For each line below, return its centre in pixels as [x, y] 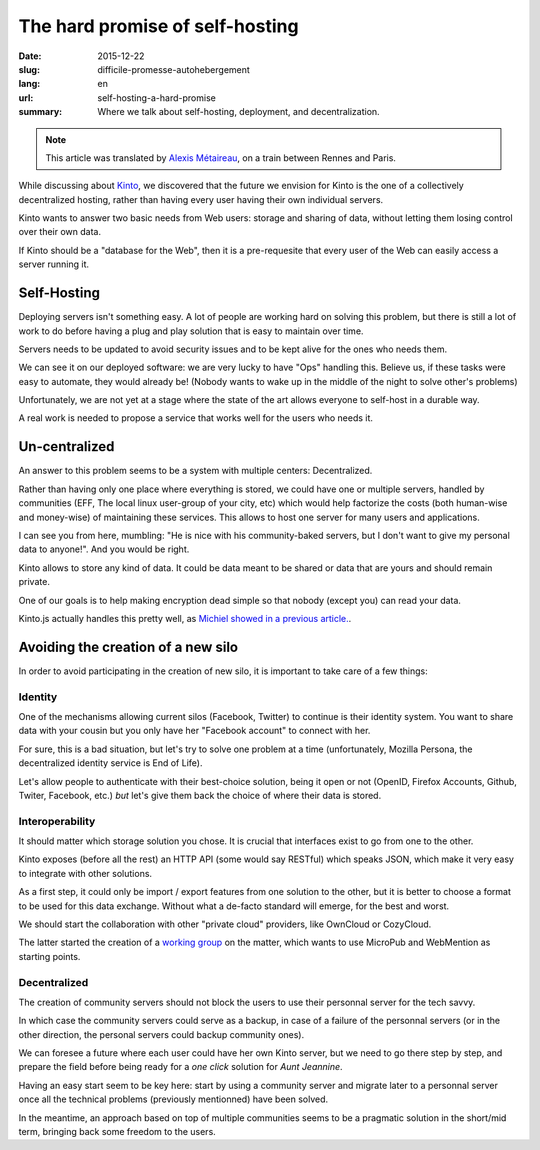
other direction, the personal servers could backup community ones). [161, 1034]
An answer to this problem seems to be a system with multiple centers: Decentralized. [195, 471]
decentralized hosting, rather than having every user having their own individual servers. [201, 199]
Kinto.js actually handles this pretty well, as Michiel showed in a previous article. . [185, 618]
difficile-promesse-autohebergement [173, 69]
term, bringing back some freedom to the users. [117, 1132]
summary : [40, 112]
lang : [29, 84]
